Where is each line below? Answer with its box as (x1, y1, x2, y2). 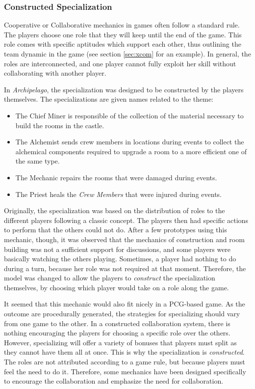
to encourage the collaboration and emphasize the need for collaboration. (4, 376, 224, 386)
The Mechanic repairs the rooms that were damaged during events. (15, 172, 217, 182)
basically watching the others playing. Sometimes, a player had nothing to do (4, 253, 236, 264)
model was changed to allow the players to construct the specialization (4, 273, 215, 283)
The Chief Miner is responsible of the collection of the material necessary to (15, 110, 244, 120)
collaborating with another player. (4, 68, 106, 78)
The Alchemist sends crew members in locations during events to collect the (15, 137, 244, 147)
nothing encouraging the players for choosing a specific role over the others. (4, 328, 230, 338)
